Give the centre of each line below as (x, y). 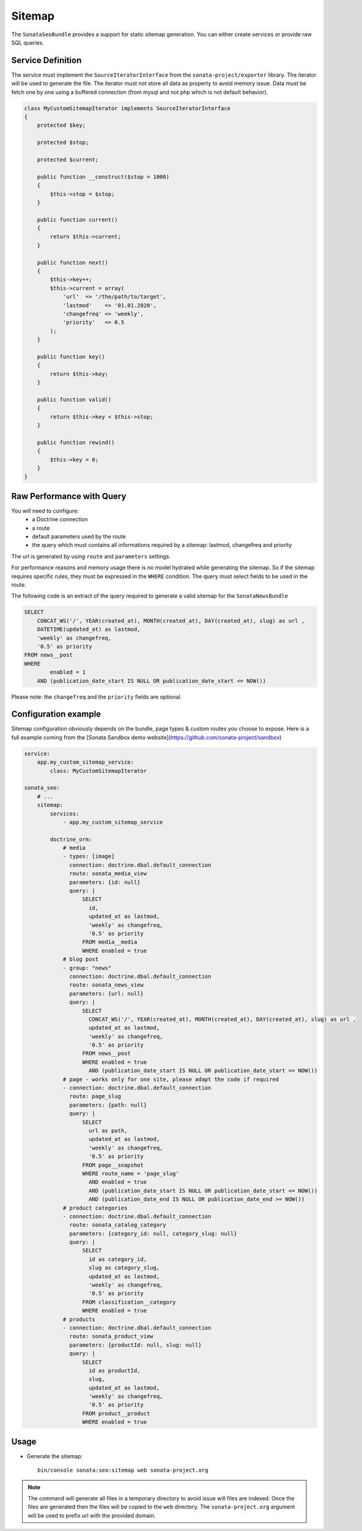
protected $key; (61, 125)
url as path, (108, 1130)
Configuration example (56, 714)
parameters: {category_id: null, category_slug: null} (153, 1233)
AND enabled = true (118, 1182)
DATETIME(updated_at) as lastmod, (89, 630)
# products (79, 1319)
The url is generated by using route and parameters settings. (91, 556)
